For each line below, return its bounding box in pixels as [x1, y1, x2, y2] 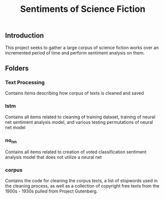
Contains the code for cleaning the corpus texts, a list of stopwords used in [5, 178, 158, 184]
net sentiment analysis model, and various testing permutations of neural [5, 119, 153, 125]
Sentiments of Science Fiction [20, 3, 146, 15]
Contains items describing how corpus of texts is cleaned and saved [5, 90, 144, 96]
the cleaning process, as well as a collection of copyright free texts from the [5, 183, 160, 189]
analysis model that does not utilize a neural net [5, 154, 102, 160]
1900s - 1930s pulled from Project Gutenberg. [5, 188, 98, 194]
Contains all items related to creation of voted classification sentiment [5, 149, 147, 155]
